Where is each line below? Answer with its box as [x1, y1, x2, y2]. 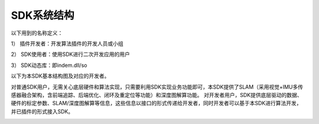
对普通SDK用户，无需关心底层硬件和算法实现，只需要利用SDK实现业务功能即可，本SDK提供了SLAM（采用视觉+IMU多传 [11, 83, 304, 91]
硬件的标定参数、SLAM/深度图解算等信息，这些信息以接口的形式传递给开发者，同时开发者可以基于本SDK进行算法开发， [11, 100, 302, 107]
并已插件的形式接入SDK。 [11, 108, 74, 115]
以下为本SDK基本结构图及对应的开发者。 [11, 72, 110, 79]
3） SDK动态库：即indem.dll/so [11, 62, 87, 69]
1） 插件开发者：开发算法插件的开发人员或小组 [11, 40, 123, 47]
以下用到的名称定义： [11, 29, 63, 36]
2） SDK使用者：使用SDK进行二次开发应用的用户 [11, 51, 130, 58]
